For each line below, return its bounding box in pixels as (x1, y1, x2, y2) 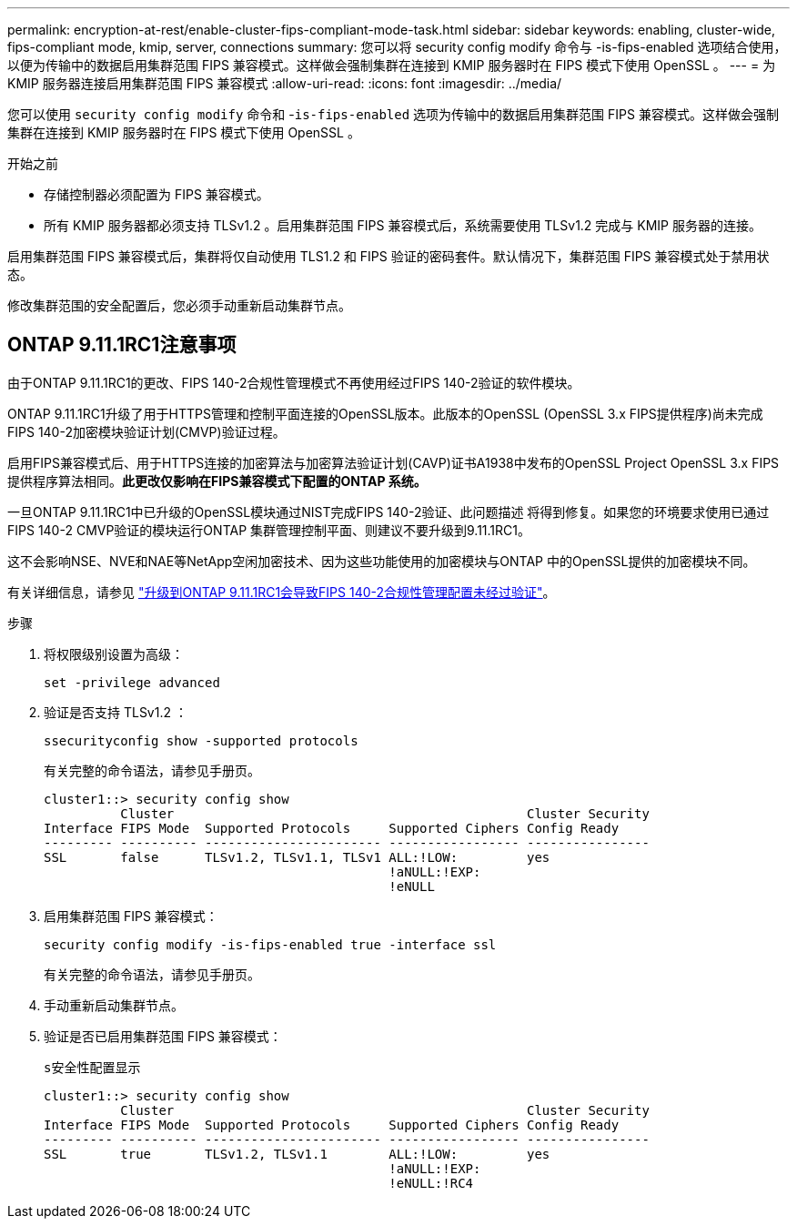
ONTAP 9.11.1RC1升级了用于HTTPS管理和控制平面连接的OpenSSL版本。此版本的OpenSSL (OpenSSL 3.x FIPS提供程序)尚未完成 (7, 405, 763, 421)
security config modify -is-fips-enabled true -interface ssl (44, 937, 497, 952)
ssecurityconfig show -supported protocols (44, 733, 358, 748)
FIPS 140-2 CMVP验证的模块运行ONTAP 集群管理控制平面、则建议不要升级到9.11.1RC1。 (7, 522, 530, 538)
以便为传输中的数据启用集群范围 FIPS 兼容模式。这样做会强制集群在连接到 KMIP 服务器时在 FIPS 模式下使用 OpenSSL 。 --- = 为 (7, 57, 776, 73)
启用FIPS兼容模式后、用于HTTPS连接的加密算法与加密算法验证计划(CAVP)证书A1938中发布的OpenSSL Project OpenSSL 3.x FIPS (7, 454, 780, 471)
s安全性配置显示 (44, 1059, 141, 1075)
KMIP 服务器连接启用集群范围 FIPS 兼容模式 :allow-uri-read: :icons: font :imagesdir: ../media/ (7, 76, 562, 91)
